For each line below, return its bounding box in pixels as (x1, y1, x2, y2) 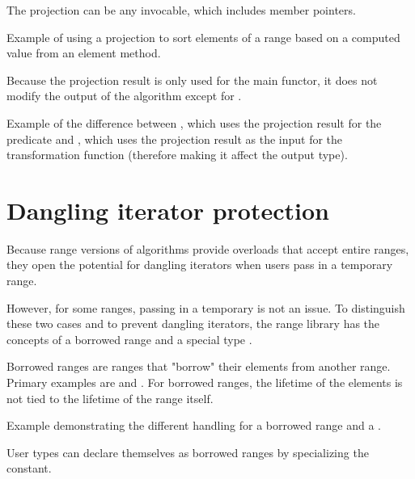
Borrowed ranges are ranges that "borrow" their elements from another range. (6, 358, 391, 375)
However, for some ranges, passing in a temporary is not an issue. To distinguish (6, 299, 405, 316)
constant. (6, 460, 52, 477)
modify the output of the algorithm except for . (6, 87, 242, 104)
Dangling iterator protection (6, 193, 329, 226)
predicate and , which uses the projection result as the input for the (6, 130, 343, 147)
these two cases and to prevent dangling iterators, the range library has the (6, 315, 380, 332)
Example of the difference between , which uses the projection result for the (6, 114, 382, 131)
